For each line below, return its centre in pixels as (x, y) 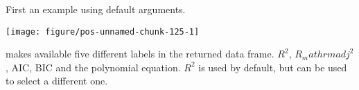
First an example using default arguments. (96, 9)
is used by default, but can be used (273, 67)
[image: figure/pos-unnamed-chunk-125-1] (103, 31)
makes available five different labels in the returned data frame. (140, 54)
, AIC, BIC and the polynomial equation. (93, 67)
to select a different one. (57, 81)
